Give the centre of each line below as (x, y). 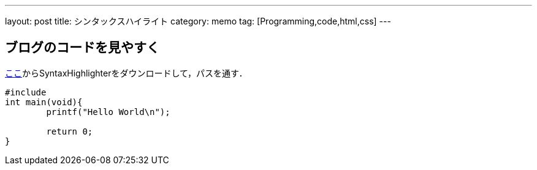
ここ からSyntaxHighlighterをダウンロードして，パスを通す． (126, 73)
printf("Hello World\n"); (108, 112)
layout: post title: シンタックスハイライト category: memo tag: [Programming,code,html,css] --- (198, 21)
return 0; (70, 131)
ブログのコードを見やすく (82, 48)
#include (26, 92)
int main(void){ (44, 102)
